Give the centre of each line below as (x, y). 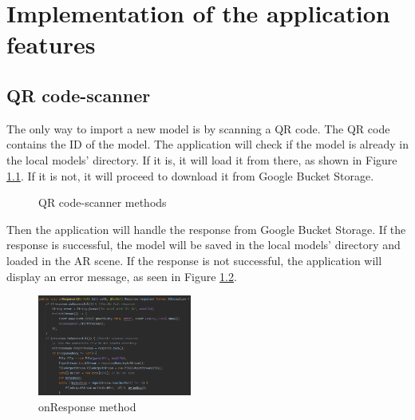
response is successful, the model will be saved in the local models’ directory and (204, 245)
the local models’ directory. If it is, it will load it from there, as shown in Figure (202, 159)
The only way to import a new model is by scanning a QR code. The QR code (198, 128)
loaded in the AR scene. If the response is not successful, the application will (194, 260)
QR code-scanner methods (103, 202)
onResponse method (87, 406)
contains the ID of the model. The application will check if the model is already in (207, 144)
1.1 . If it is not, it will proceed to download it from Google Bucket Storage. (190, 175)
